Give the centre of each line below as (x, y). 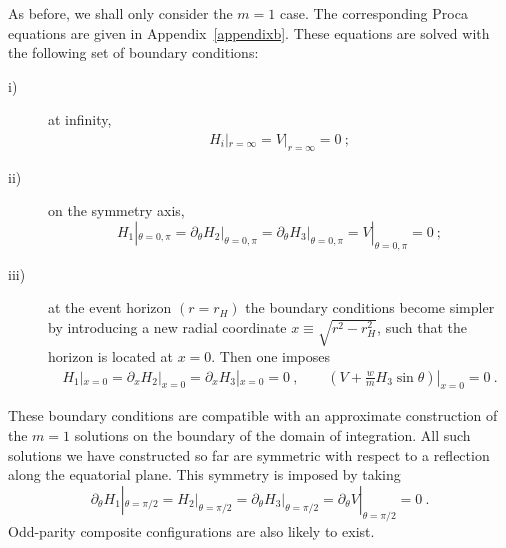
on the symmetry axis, (116, 210)
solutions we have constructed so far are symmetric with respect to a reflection (249, 454)
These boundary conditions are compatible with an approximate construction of (253, 415)
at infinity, (80, 119)
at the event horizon (110, 307)
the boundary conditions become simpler (370, 307)
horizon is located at (110, 355)
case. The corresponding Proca (373, 13)
